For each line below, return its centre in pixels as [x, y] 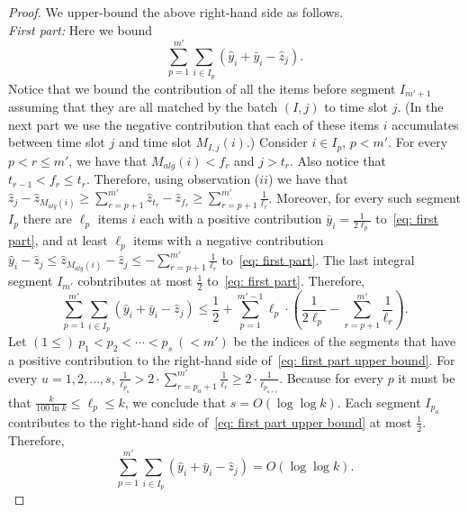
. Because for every [331, 377]
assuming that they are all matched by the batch [143, 107]
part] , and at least [58, 240]
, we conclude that [175, 402]
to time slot [356, 107]
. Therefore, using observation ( [173, 179]
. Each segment [379, 402]
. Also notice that [337, 160]
